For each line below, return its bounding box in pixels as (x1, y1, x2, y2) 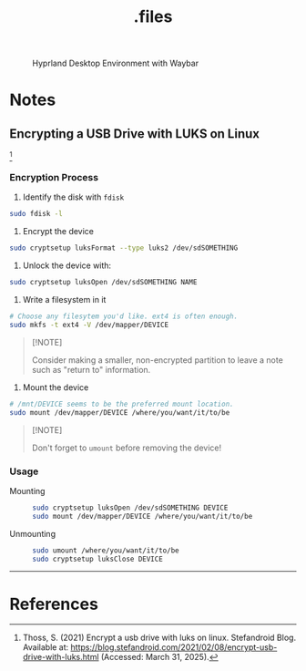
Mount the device (22, 381, 89, 393)
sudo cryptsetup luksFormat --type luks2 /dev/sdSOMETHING (9, 243, 239, 253)
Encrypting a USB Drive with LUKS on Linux (9, 126, 260, 141)
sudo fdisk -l (9, 210, 64, 219)
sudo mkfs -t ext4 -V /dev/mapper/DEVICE (9, 320, 169, 329)
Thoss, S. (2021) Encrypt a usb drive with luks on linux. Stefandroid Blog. (22, 632, 297, 644)
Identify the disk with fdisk (22, 191, 125, 202)
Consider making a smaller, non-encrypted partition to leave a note (31, 354, 284, 366)
